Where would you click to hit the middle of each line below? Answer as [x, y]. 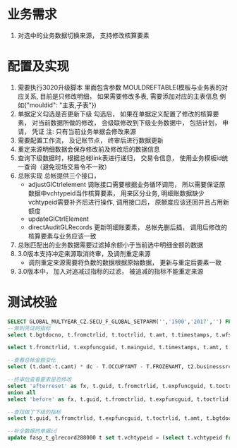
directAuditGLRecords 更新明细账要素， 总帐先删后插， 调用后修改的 [128, 227]
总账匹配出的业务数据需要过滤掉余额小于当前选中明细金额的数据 [110, 245]
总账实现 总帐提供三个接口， [59, 175]
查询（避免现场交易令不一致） [67, 167]
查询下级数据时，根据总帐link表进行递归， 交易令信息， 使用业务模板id [120, 158]
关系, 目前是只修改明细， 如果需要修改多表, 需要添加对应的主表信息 [121, 96]
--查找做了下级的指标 [34, 412]
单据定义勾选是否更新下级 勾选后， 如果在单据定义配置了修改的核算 [115, 114]
